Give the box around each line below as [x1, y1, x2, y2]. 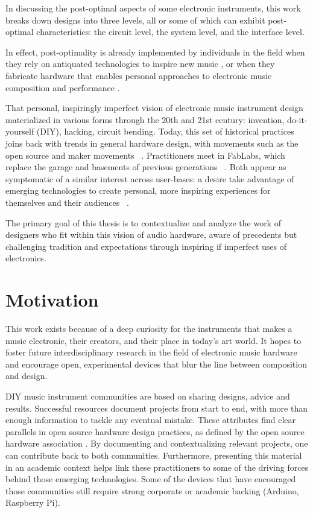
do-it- [287, 113, 308, 126]
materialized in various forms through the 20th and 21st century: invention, [5, 113, 285, 126]
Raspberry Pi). [5, 496, 60, 509]
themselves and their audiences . [5, 196, 129, 208]
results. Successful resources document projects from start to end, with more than [5, 401, 308, 414]
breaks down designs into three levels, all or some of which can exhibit [5, 13, 265, 26]
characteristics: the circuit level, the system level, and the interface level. [36, 25, 305, 38]
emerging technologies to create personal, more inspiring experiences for [5, 184, 271, 197]
